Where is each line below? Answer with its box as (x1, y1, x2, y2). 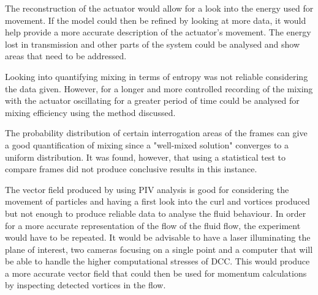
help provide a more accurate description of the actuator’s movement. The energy (5, 26, 311, 38)
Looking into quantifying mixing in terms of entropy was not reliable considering (5, 70, 308, 82)
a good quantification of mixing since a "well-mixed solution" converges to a (5, 138, 289, 151)
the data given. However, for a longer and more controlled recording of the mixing (5, 82, 313, 95)
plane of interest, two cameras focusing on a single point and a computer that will (5, 242, 313, 255)
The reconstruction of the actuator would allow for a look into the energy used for (5, 2, 314, 14)
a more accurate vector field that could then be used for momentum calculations (5, 266, 307, 279)
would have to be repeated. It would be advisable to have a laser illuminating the (5, 231, 311, 244)
